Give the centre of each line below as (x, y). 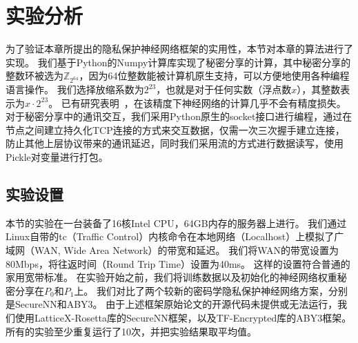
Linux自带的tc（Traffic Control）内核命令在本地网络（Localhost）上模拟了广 (175, 236)
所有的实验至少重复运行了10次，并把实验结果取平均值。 (131, 331)
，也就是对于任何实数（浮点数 (224, 89)
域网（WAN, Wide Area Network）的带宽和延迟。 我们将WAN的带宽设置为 (172, 250)
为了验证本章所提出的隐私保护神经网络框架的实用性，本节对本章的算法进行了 (179, 49)
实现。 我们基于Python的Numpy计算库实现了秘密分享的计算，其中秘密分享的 (178, 62)
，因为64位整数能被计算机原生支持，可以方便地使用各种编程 (214, 76)
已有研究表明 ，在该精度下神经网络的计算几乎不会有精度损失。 (203, 102)
